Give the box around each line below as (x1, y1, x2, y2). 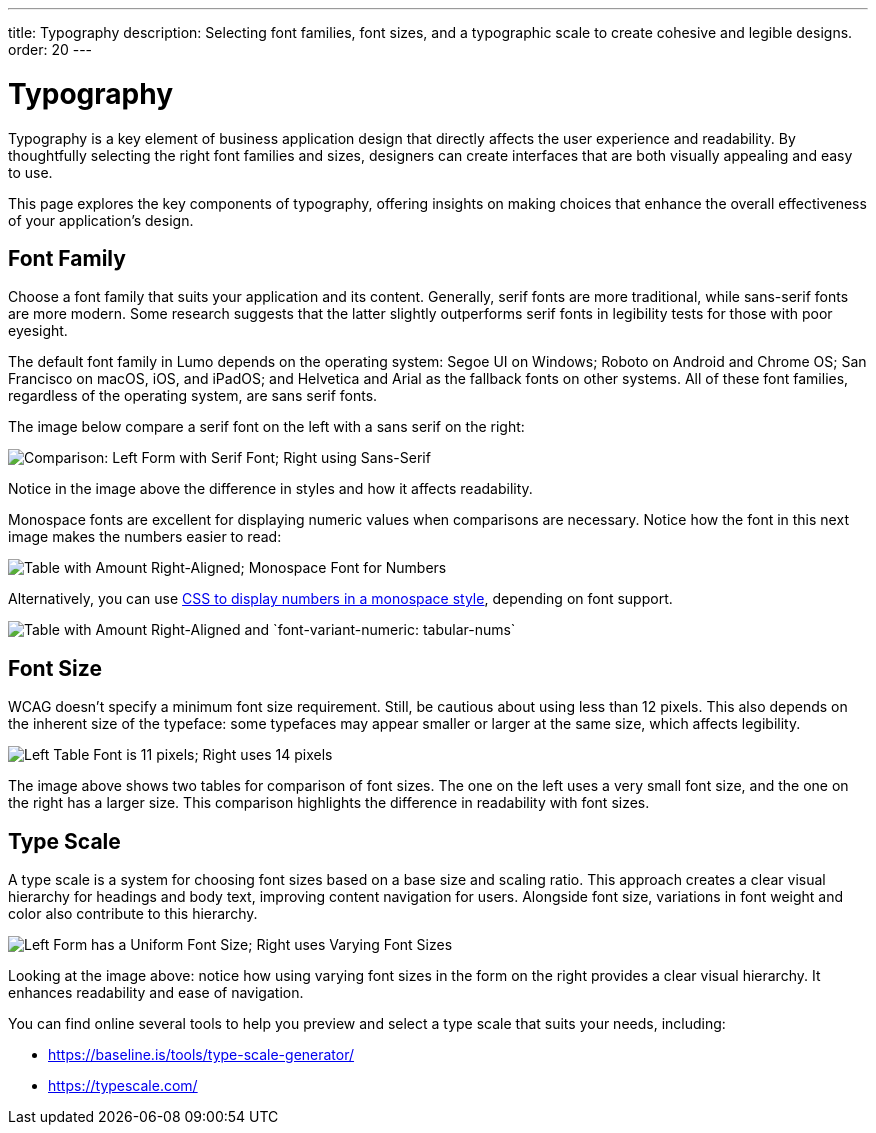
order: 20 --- (8, 41, 93, 58)
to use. (8, 163, 53, 181)
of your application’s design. (8, 211, 194, 229)
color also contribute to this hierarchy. (8, 905, 258, 923)
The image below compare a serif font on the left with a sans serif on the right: (8, 418, 525, 436)
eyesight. (8, 322, 68, 340)
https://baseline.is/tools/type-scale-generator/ (48, 1046, 355, 1064)
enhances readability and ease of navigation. (8, 984, 304, 1002)
